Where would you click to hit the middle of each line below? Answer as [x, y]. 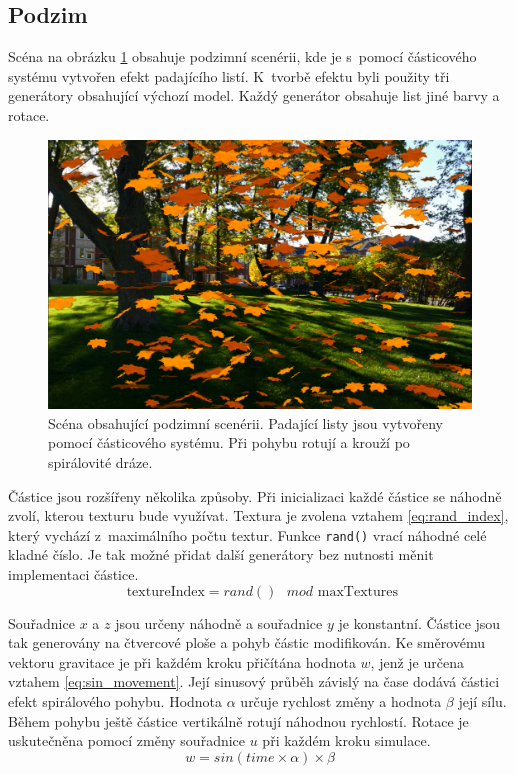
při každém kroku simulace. [346, 740]
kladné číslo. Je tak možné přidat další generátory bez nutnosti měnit [221, 554]
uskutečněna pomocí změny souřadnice [127, 740]
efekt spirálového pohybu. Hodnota [115, 700]
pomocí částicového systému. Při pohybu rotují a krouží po [229, 442]
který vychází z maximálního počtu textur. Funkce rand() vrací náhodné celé [247, 534]
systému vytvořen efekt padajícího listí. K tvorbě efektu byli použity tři [229, 75]
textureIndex [165, 591]
